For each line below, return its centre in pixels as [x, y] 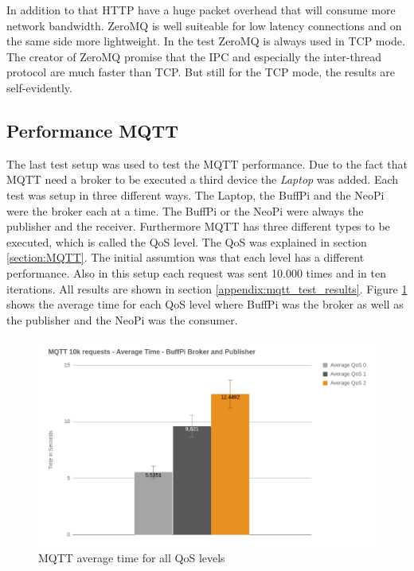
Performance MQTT [93, 130]
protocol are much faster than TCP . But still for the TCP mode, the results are [201, 72]
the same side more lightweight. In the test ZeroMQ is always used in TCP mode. [206, 41]
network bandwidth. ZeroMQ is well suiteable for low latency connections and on [204, 25]
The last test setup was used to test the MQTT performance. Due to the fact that [207, 163]
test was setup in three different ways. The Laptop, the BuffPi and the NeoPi [195, 194]
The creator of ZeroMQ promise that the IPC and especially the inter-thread [194, 56]
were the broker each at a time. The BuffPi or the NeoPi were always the [185, 210]
